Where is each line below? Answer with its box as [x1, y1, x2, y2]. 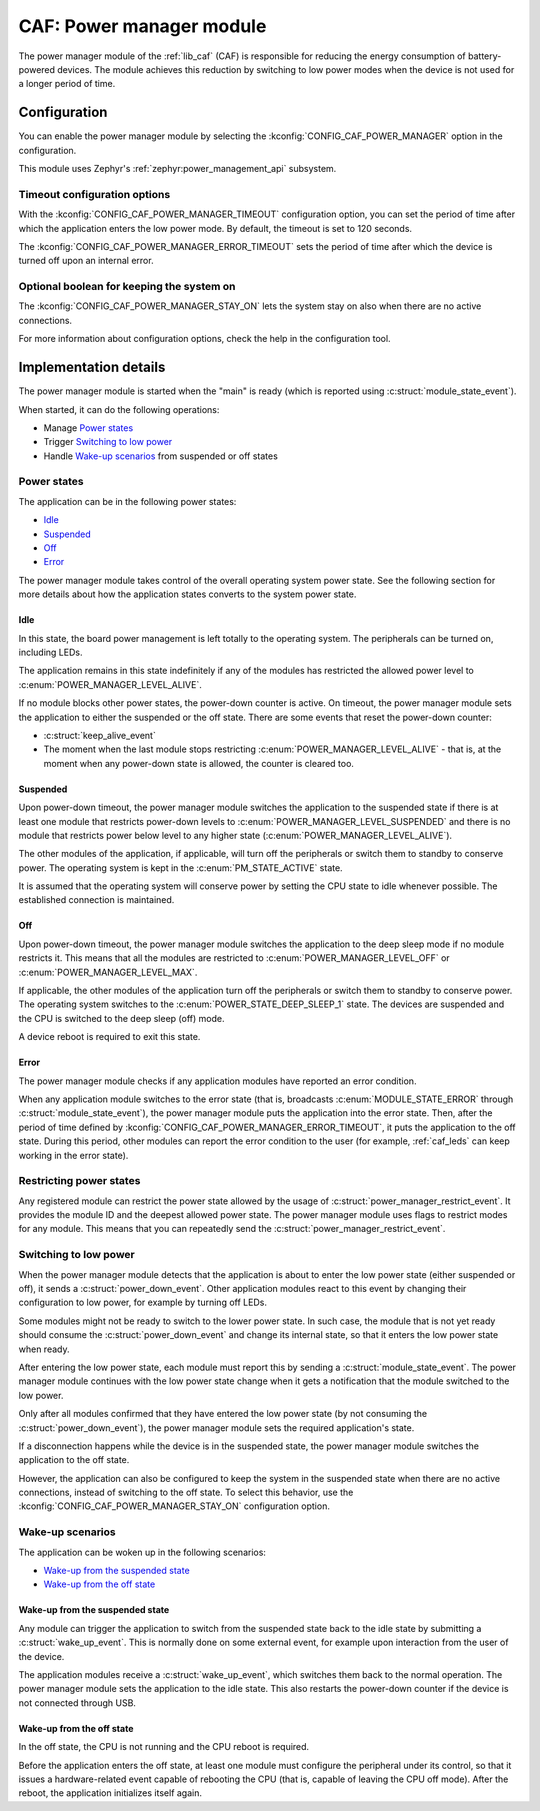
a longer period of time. [18, 78, 116, 90]
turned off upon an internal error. [18, 255, 154, 267]
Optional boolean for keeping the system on [18, 280, 236, 294]
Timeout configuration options [18, 187, 171, 201]
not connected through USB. [18, 1696, 137, 1709]
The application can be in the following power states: [18, 495, 237, 507]
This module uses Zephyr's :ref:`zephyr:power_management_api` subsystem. [18, 163, 337, 175]
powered [18, 63, 55, 75]
